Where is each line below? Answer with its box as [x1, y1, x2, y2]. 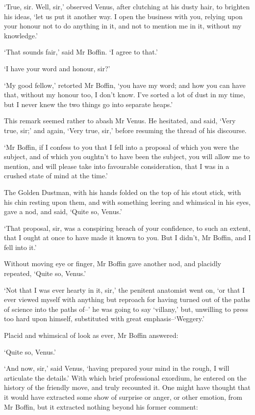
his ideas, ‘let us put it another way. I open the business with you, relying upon [4, 11, 243, 21]
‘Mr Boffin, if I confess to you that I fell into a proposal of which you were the [4, 141, 239, 152]
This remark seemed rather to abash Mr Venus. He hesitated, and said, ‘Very [4, 115, 236, 126]
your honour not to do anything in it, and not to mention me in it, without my [4, 21, 242, 31]
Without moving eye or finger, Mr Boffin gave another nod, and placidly [4, 258, 221, 269]
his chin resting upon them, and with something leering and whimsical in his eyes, [4, 196, 251, 207]
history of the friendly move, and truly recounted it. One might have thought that [4, 382, 251, 392]
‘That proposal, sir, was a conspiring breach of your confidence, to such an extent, [4, 222, 251, 233]
